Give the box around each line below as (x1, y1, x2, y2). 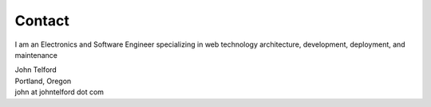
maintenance (14, 50, 57, 59)
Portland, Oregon (14, 76, 72, 86)
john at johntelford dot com (14, 87, 104, 97)
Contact (14, 12, 69, 29)
